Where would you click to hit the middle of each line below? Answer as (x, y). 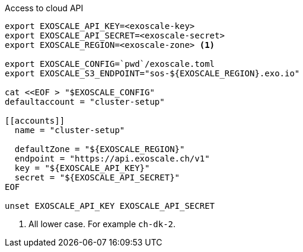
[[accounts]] (35, 121)
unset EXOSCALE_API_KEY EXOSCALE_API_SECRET (110, 206)
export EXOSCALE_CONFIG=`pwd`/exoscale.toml (110, 64)
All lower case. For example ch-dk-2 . (102, 224)
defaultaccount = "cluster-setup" (85, 102)
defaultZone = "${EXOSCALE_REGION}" (100, 149)
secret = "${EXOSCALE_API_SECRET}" (97, 177)
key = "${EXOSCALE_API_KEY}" (82, 168)
